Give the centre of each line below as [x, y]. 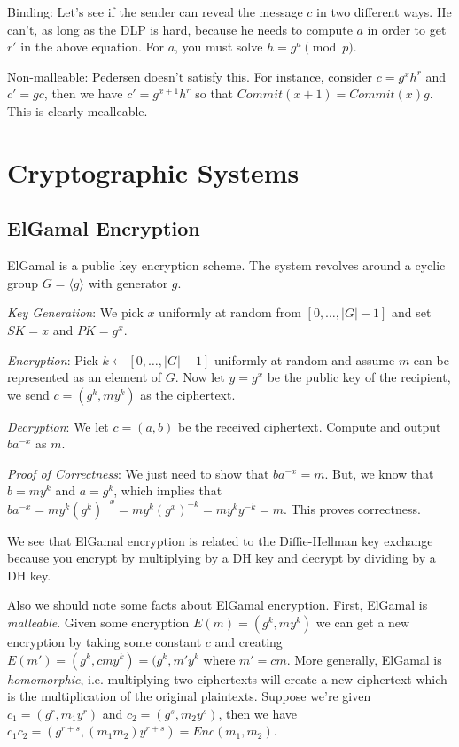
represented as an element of [85, 377]
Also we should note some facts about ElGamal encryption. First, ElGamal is [218, 605]
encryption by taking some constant [105, 641]
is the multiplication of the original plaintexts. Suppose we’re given [189, 696]
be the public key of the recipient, [359, 377]
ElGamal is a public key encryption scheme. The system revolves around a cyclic [226, 265]
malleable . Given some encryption [98, 622]
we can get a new [363, 622]
